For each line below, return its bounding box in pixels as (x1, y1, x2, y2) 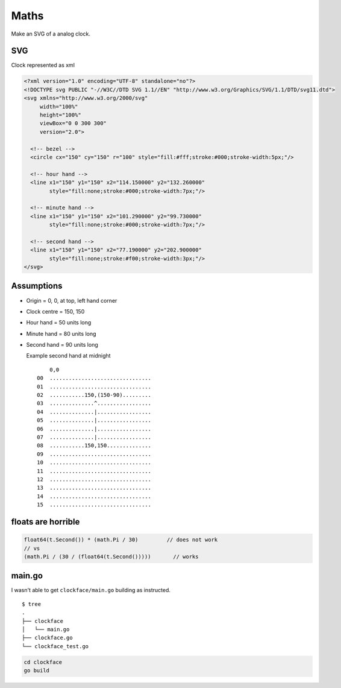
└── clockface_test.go (22, 643, 89, 649)
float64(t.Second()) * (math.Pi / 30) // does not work (23, 537, 218, 543)
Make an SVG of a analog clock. (11, 30, 90, 37)
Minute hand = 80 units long (26, 330, 96, 337)
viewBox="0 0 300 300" (39, 120, 107, 127)
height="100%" (39, 112, 81, 118)
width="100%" (39, 103, 78, 110)
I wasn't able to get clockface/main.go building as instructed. (11, 587, 171, 594)
